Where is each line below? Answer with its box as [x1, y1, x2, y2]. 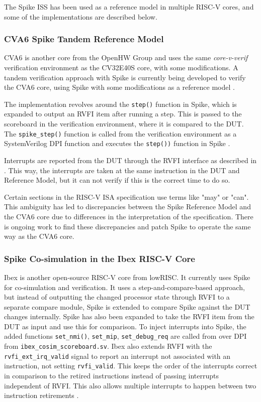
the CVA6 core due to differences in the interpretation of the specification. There [4, 211, 253, 221]
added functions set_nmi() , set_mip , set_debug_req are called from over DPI [4, 331, 247, 341]
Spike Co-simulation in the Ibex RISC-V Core [4, 252, 195, 264]
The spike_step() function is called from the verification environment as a [4, 128, 237, 139]
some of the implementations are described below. [4, 11, 157, 22]
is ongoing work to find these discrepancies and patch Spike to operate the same [4, 221, 251, 231]
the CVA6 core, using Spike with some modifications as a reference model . [4, 82, 235, 92]
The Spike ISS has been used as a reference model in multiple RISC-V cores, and [4, 2, 254, 12]
